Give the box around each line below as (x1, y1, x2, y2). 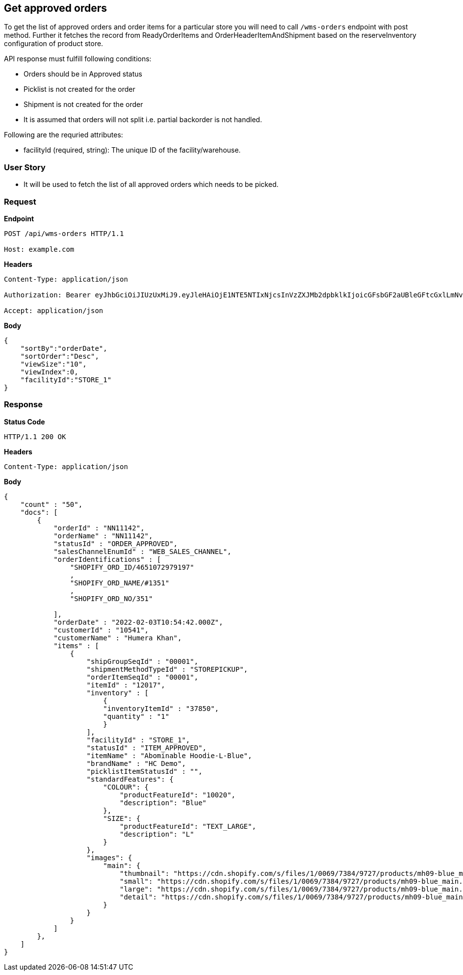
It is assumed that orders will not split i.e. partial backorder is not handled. (24, 115, 262, 124)
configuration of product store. (4, 39, 103, 48)
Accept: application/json (4, 306, 103, 315)
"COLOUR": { (103, 783, 149, 791)
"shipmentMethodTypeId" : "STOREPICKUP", (86, 665, 248, 673)
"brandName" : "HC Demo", (86, 759, 186, 767)
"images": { (86, 853, 132, 862)
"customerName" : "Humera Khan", (53, 633, 182, 642)
